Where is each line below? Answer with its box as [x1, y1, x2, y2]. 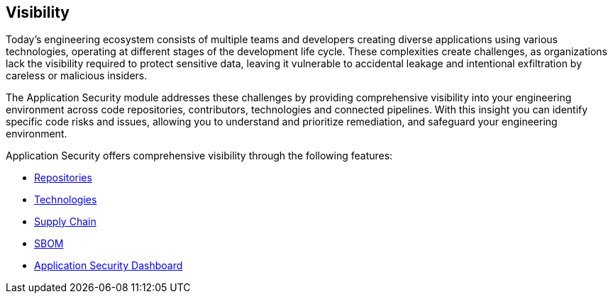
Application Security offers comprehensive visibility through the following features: [6, 149, 393, 162]
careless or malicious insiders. [6, 69, 148, 82]
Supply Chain [34, 215, 96, 228]
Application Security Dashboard [34, 259, 183, 272]
